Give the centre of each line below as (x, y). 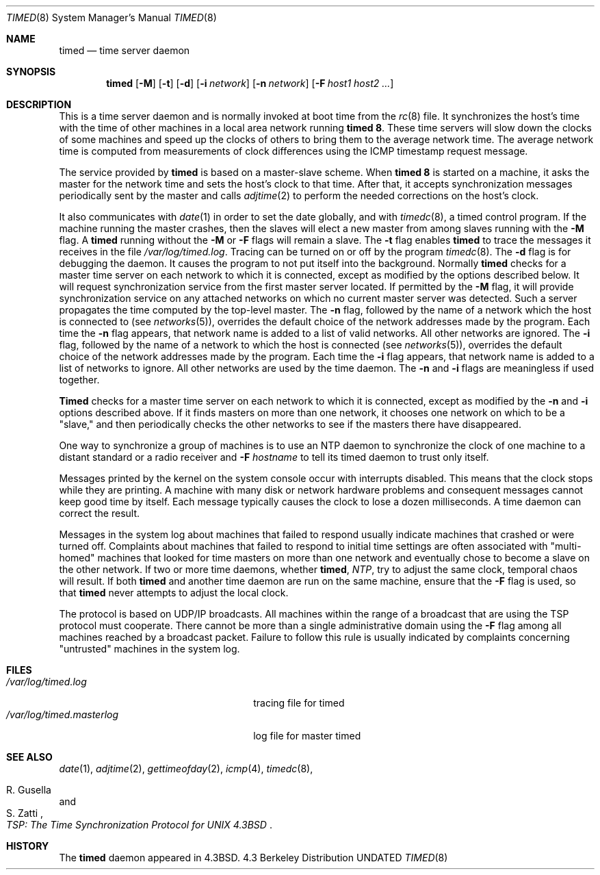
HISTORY (28, 846)
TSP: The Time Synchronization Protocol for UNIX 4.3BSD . (139, 825)
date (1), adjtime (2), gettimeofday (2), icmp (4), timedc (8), (186, 769)
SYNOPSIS (31, 72)
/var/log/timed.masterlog (63, 714)
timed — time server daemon (125, 50)
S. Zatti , (25, 813)
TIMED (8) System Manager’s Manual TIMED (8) (112, 17)
